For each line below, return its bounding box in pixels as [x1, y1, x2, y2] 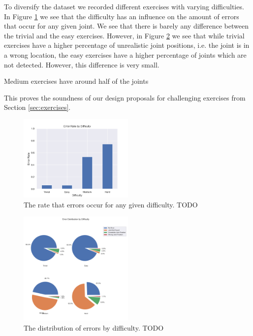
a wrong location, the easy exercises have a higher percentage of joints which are [4, 49, 247, 60]
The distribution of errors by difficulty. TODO [24, 322, 164, 333]
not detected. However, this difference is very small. [4, 59, 159, 69]
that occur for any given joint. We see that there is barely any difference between [4, 21, 249, 31]
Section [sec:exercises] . [4, 102, 71, 112]
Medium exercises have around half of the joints [4, 76, 149, 86]
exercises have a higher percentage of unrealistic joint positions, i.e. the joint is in [4, 40, 250, 50]
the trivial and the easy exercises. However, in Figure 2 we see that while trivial [4, 30, 245, 40]
